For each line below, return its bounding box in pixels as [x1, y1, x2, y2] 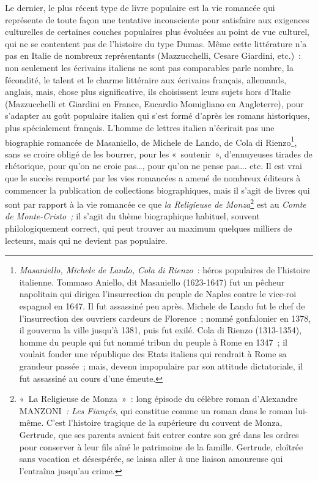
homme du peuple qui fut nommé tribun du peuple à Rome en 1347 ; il [19, 335, 287, 348]
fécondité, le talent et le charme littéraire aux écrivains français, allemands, [5, 73, 287, 86]
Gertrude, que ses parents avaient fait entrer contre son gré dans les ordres [19, 428, 299, 441]
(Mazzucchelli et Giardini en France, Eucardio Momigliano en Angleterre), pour [5, 97, 304, 110]
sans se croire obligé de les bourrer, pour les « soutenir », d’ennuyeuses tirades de [5, 147, 312, 160]
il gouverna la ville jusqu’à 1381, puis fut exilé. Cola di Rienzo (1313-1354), [19, 324, 302, 336]
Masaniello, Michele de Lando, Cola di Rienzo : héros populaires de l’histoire [19, 263, 310, 276]
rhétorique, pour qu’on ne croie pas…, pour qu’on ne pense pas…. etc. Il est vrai [5, 159, 302, 172]
